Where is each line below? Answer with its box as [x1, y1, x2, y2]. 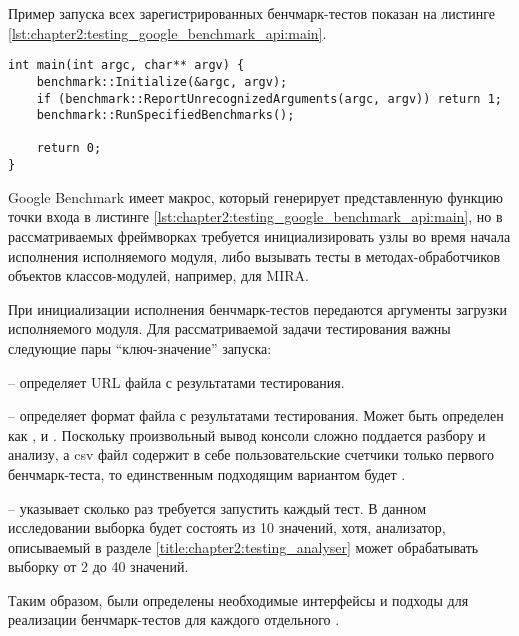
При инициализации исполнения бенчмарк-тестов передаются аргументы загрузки [8, 298, 508, 319]
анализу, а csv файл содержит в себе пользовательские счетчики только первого [8, 444, 494, 465]
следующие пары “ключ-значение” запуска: [8, 337, 272, 358]
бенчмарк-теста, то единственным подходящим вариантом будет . [8, 463, 406, 484]
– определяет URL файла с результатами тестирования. [8, 371, 345, 392]
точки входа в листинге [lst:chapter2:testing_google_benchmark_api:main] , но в [8, 206, 503, 227]
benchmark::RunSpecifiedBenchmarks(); [36, 108, 295, 123]
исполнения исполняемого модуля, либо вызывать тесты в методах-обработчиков [8, 245, 501, 266]
